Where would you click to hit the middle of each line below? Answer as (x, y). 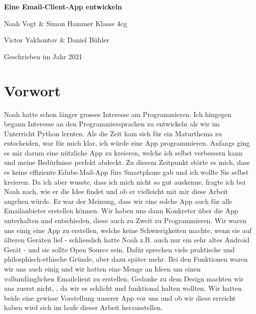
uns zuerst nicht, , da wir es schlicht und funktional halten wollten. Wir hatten (123, 288)
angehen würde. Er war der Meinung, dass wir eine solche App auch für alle (118, 201)
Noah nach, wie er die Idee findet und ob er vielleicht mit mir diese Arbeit (116, 191)
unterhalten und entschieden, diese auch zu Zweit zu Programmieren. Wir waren (125, 220)
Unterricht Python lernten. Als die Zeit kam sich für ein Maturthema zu (113, 133)
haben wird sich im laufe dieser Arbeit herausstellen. (83, 307)
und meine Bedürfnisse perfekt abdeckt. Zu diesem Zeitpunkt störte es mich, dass (127, 162)
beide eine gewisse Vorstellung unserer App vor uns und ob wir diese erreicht (120, 297)
